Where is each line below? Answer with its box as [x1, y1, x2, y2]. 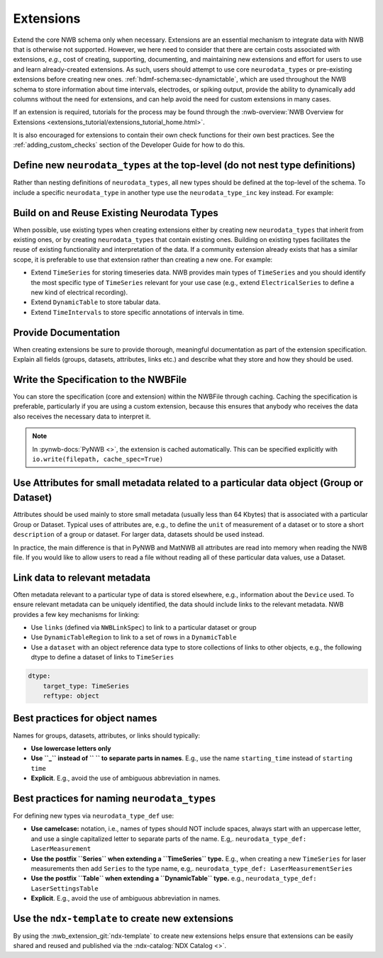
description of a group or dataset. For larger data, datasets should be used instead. [13, 530, 265, 539]
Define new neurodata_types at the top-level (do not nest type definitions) [13, 160, 356, 172]
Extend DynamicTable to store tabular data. [30, 298, 161, 306]
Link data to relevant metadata [13, 572, 151, 584]
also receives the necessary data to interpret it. [13, 412, 152, 420]
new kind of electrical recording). [30, 288, 128, 296]
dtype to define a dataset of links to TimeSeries [30, 653, 174, 662]
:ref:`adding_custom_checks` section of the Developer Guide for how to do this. [13, 140, 245, 149]
